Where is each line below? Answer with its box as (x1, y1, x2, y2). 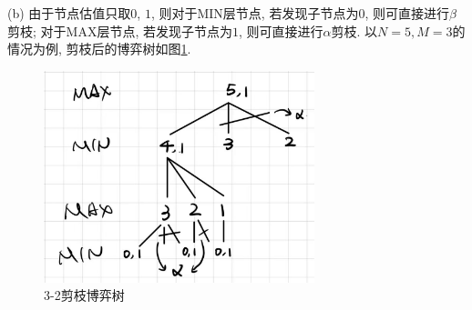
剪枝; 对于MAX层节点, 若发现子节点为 (7, 21, 232, 40)
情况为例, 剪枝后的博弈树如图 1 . (7, 39, 191, 58)
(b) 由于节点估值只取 (7, 4, 131, 22)
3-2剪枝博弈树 (44, 285, 125, 305)
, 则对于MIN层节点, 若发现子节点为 (150, 4, 359, 22)
